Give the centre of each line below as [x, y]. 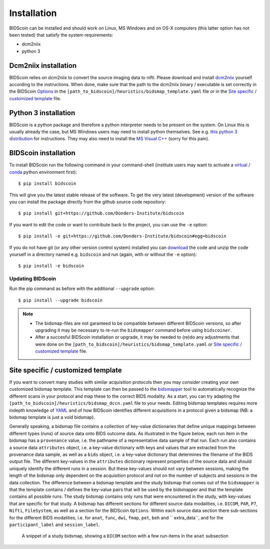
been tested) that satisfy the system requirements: [61, 35]
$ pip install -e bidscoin [51, 266]
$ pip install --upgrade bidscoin [60, 300]
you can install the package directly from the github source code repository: [87, 202]
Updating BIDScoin [33, 279]
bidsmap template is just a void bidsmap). [52, 417]
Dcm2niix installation [43, 65]
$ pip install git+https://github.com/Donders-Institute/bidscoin [101, 213]
